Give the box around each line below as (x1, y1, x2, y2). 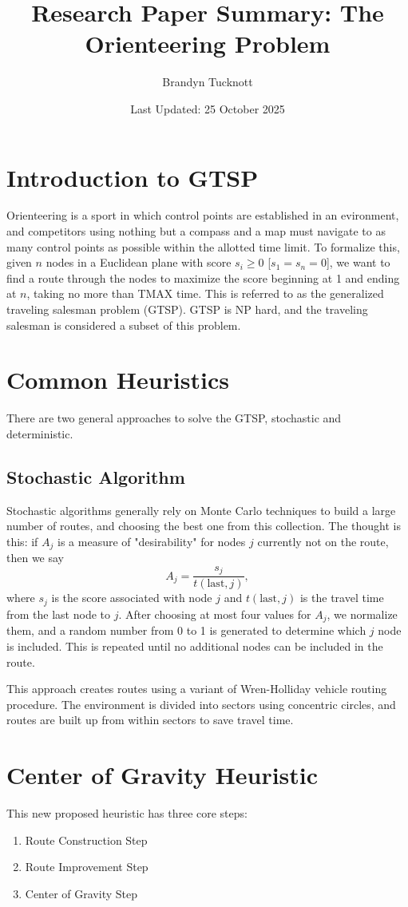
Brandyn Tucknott (162, 73, 253, 90)
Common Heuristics (6, 363, 229, 396)
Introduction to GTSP (6, 160, 259, 193)
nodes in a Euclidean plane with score (46, 254, 232, 271)
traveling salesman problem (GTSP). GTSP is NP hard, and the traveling (6, 301, 368, 317)
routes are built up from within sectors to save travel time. (6, 711, 294, 728)
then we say (6, 549, 65, 566)
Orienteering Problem (85, 27, 331, 60)
